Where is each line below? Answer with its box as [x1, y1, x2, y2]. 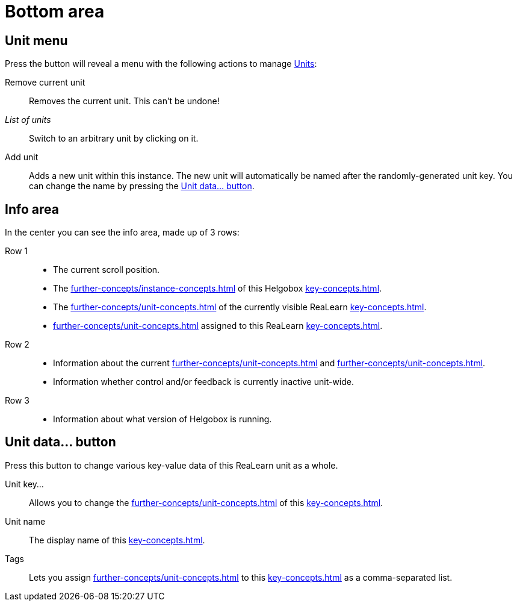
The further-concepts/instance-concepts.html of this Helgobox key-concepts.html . [53, 283, 382, 294]
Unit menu [5, 33, 68, 48]
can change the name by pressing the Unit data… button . [29, 181, 255, 192]
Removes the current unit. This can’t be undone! [29, 96, 220, 107]
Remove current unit [5, 77, 85, 88]
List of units [5, 114, 51, 125]
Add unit [5, 152, 39, 163]
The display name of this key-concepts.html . [29, 534, 205, 545]
